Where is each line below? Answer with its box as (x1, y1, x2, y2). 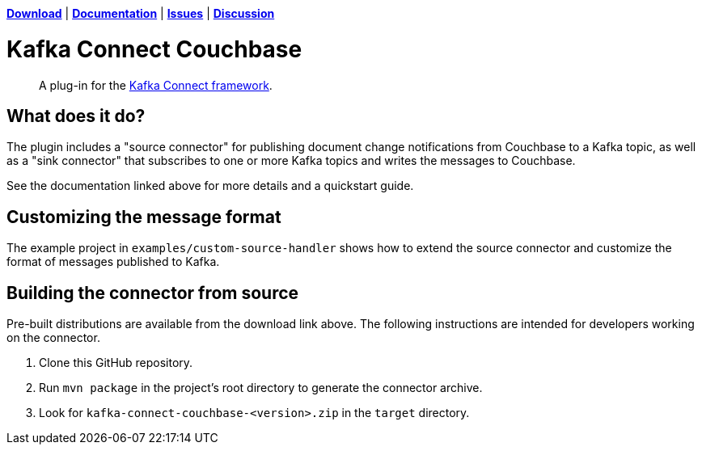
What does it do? (6, 105, 146, 126)
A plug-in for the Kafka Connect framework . (39, 78, 273, 92)
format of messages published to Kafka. (6, 255, 220, 269)
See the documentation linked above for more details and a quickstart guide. (6, 179, 414, 193)
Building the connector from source (6, 282, 299, 303)
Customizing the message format (6, 206, 281, 227)
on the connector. (6, 331, 100, 345)
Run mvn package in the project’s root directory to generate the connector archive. (39, 381, 483, 395)
